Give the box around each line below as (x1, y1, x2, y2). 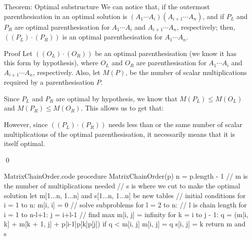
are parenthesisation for (136, 57, 207, 68)
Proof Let (4, 48, 33, 58)
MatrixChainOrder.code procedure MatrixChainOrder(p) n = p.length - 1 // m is (4, 171, 248, 181)
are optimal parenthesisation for (14, 21, 110, 32)
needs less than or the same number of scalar (108, 119, 242, 129)
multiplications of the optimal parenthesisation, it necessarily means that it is (4, 129, 235, 139)
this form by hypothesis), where (4, 57, 98, 68)
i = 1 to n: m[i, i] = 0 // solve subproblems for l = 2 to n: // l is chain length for (4, 200, 247, 210)
